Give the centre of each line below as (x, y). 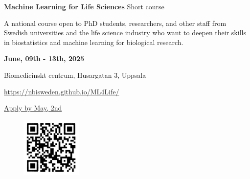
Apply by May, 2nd (33, 108)
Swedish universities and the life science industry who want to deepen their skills (125, 33)
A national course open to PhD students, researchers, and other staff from (115, 23)
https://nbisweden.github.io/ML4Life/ (62, 91)
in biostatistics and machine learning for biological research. (94, 42)
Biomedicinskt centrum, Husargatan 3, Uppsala (75, 75)
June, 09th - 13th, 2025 (44, 58)
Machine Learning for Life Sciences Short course (84, 6)
